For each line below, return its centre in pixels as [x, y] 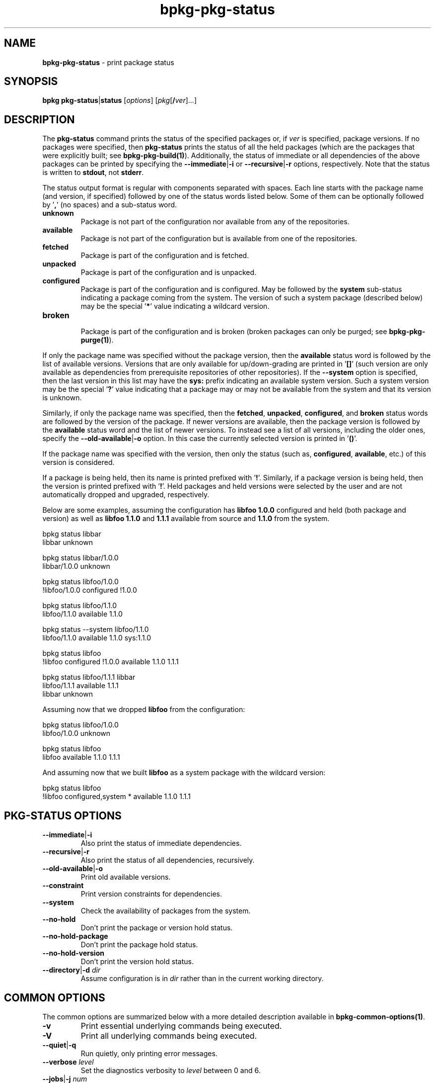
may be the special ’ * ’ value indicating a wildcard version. [175, 306]
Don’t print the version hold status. [137, 962]
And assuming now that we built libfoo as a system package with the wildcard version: [184, 773]
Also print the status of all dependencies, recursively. [168, 860]
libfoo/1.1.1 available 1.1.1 [80, 686]
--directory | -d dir [72, 970]
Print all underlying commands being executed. [169, 1036]
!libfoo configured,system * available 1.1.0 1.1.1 [116, 797]
